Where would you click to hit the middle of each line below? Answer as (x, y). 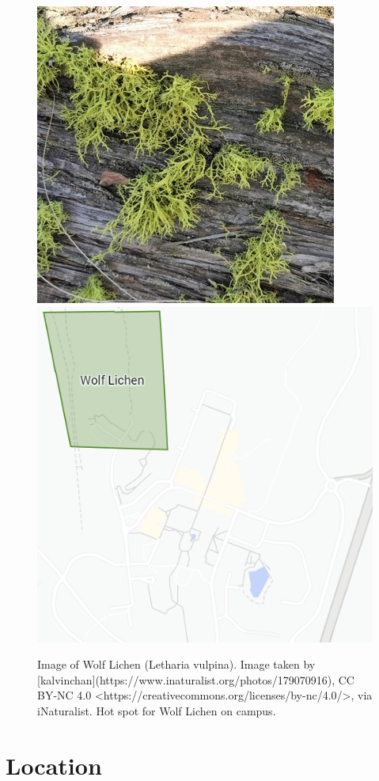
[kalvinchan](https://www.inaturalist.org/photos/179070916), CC (196, 679)
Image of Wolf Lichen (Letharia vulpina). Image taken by (176, 664)
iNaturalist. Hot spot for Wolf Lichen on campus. (157, 710)
